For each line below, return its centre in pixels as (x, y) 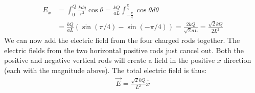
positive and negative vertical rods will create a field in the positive (110, 60)
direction (237, 60)
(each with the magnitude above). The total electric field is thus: (106, 70)
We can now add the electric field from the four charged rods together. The (122, 40)
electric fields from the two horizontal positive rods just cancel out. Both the (124, 50)
